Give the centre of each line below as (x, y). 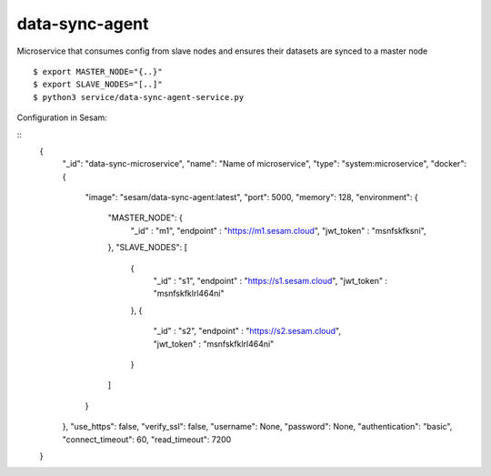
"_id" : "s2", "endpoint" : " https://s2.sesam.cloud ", (247, 331)
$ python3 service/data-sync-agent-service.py (139, 97)
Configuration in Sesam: (62, 117)
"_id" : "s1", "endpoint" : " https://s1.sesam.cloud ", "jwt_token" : (271, 281)
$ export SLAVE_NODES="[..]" (98, 85)
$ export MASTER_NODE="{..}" (98, 71)
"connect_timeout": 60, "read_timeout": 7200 (147, 439)
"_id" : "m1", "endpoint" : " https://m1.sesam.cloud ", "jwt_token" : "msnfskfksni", (278, 230)
